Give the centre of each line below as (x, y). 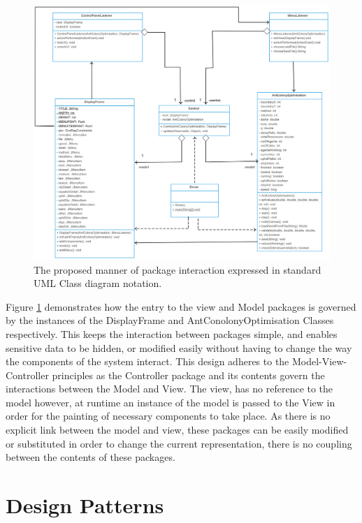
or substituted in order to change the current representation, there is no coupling (179, 443)
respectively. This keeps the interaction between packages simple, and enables (172, 333)
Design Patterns (85, 505)
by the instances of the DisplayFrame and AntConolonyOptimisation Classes (170, 320)
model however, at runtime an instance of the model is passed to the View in (171, 402)
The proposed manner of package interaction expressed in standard (178, 269)
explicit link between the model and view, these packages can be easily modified (177, 430)
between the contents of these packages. (90, 457)
